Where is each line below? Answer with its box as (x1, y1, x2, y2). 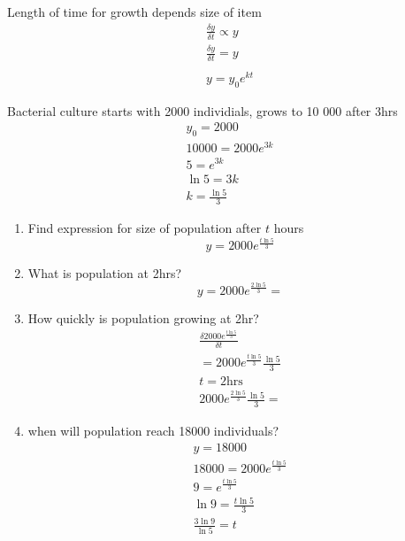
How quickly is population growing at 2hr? (27, 308, 259, 327)
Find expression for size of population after (27, 218, 262, 236)
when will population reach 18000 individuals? (27, 421, 279, 440)
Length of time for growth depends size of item (7, 3, 262, 20)
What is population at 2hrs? (27, 264, 182, 282)
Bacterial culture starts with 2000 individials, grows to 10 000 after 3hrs (7, 101, 398, 120)
